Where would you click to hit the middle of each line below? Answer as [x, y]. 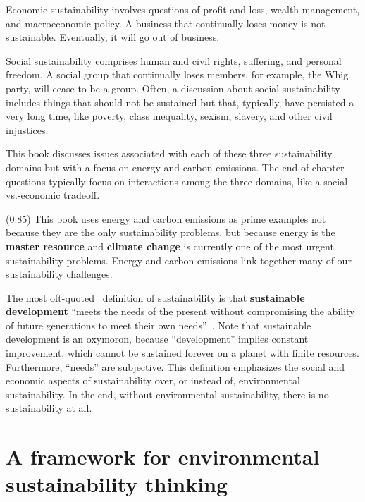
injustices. [27, 129]
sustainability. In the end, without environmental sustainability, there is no [167, 394]
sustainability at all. [49, 408]
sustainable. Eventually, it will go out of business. [113, 37]
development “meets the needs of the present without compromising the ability [180, 311]
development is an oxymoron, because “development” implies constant [157, 339]
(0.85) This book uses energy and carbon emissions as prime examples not [166, 218]
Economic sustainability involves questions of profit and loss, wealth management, [183, 9]
